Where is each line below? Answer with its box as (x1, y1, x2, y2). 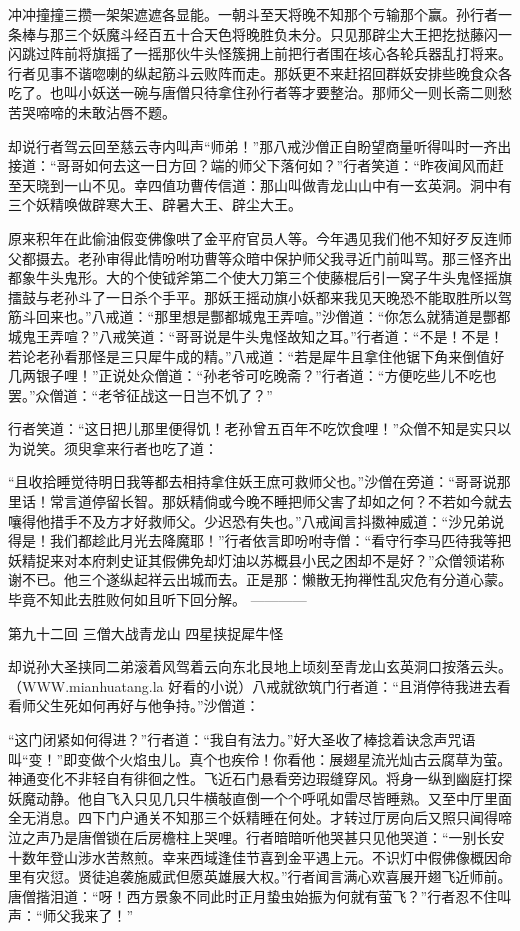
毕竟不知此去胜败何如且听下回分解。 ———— (8, 589, 307, 610)
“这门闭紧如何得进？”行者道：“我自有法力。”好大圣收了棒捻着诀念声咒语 (8, 729, 476, 749)
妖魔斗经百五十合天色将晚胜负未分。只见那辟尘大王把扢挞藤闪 (91, 23, 498, 44)
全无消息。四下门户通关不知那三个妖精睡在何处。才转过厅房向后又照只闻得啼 (8, 807, 512, 828)
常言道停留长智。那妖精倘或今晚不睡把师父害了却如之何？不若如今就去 (49, 491, 512, 512)
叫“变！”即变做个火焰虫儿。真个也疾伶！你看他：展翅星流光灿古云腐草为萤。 (8, 748, 512, 769)
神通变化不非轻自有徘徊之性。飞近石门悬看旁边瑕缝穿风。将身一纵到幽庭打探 (8, 768, 512, 789)
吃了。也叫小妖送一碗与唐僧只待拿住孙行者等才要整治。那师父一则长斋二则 (8, 82, 498, 103)
